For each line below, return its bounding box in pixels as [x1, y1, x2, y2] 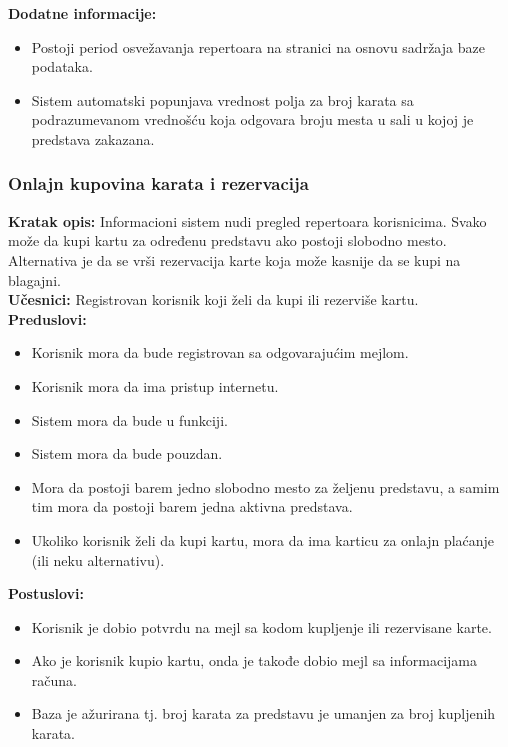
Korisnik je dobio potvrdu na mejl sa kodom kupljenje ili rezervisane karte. [31, 616, 492, 637]
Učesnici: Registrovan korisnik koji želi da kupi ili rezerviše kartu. [8, 289, 419, 310]
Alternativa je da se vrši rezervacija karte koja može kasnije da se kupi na [8, 249, 461, 270]
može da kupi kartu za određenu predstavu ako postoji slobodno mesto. [8, 230, 447, 251]
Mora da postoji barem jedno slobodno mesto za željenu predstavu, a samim [31, 476, 500, 497]
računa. [31, 669, 77, 690]
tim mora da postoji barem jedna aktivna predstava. [31, 496, 353, 517]
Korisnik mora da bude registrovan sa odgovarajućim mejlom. [31, 342, 409, 363]
